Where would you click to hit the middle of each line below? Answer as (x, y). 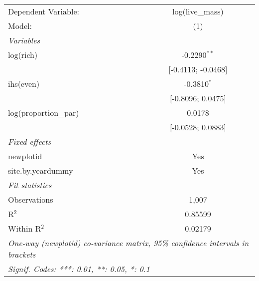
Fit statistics (30, 185)
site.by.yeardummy (41, 170)
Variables (24, 40)
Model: (20, 26)
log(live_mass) (198, 11)
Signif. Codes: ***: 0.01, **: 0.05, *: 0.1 (79, 269)
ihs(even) (24, 84)
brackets (22, 254)
